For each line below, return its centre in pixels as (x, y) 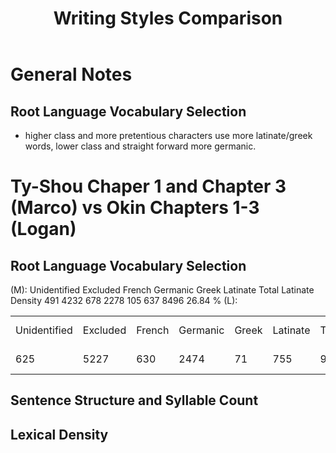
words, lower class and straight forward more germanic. (140, 146)
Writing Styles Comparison (168, 18)
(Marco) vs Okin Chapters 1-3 (135, 208)
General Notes (71, 74)
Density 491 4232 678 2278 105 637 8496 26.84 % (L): (124, 300)
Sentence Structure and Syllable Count (134, 400)
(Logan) (43, 229)
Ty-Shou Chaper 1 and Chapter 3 (148, 186)
